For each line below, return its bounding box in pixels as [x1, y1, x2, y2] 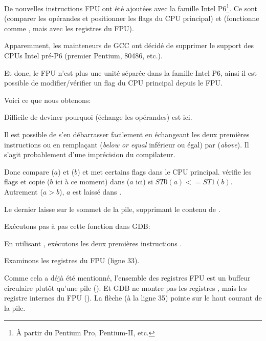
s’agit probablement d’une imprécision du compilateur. [4, 149, 175, 160]
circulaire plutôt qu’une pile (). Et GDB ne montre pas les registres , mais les [4, 282, 247, 293]
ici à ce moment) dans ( [55, 176, 130, 187]
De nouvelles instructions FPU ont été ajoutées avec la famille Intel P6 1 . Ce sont [4, 2, 258, 13]
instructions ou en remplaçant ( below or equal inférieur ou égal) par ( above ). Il [4, 139, 249, 150]
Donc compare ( [4, 166, 54, 177]
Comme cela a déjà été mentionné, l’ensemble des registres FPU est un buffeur [4, 272, 251, 283]
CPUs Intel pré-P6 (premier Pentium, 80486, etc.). [4, 50, 163, 61]
